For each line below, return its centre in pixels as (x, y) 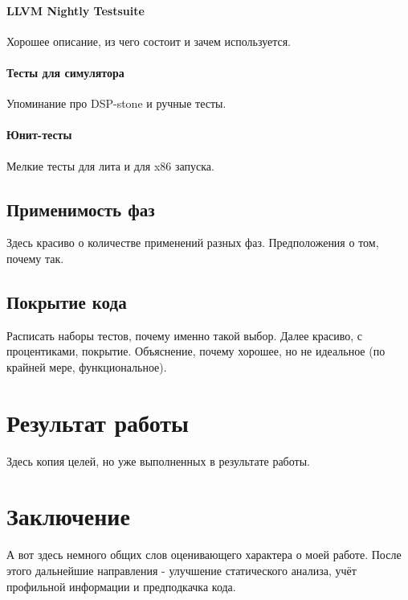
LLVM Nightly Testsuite (75, 10)
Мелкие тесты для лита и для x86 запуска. (110, 165)
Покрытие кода (67, 301)
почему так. (35, 258)
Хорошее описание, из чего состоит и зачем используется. (149, 41)
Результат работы (98, 422)
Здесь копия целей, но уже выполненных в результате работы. (158, 460)
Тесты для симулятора (65, 72)
